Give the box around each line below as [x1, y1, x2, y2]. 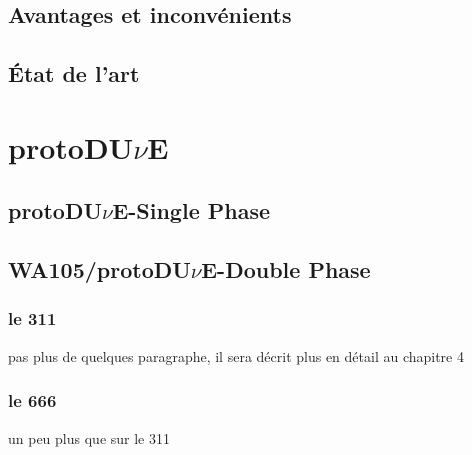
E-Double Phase [201, 254, 371, 285]
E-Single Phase [112, 195, 271, 226]
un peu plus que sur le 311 [8, 427, 170, 448]
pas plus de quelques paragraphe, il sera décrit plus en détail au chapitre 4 [8, 345, 464, 366]
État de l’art [8, 58, 140, 89]
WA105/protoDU [8, 254, 191, 285]
